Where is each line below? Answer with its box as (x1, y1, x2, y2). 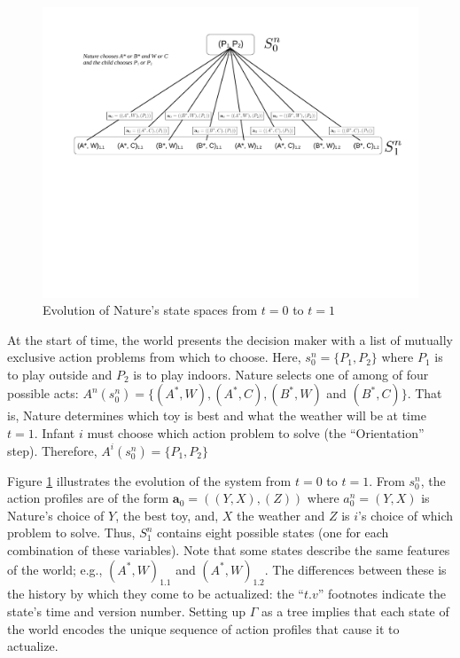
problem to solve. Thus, (7, 523, 136, 542)
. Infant (34, 424, 75, 443)
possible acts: (7, 384, 79, 403)
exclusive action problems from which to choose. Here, (7, 348, 301, 366)
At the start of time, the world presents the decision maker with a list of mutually (7, 330, 453, 349)
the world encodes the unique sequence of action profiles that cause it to (7, 619, 400, 638)
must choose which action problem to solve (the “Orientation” (87, 424, 425, 443)
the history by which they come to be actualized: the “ (7, 584, 304, 603)
